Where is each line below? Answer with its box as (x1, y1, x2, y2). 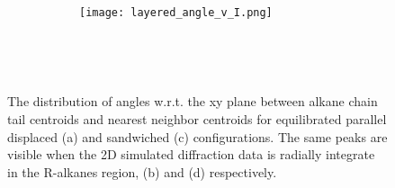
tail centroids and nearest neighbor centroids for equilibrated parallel (7, 110, 387, 129)
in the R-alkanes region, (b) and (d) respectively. (7, 162, 277, 181)
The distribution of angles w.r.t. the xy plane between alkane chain (7, 92, 378, 111)
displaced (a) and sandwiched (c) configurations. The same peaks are (7, 127, 388, 146)
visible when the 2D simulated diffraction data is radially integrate (7, 145, 375, 164)
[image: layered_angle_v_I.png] (79, 5, 273, 19)
